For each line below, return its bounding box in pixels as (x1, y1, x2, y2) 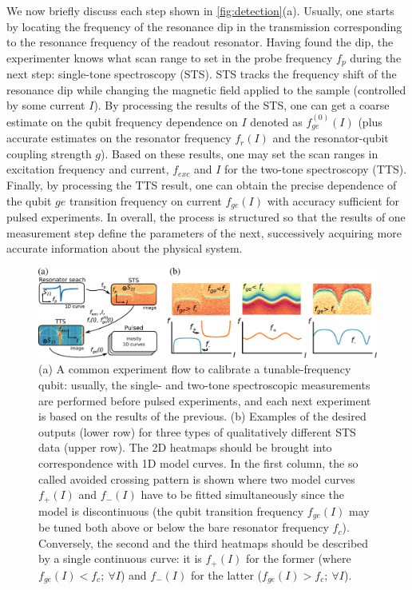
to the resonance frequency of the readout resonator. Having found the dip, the (6, 34, 394, 50)
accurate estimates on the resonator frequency (6, 130, 232, 146)
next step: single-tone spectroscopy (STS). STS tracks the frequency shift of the (6, 66, 397, 82)
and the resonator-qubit (272, 130, 389, 146)
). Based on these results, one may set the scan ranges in (101, 145, 378, 161)
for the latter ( (190, 566, 263, 583)
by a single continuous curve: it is (38, 550, 202, 567)
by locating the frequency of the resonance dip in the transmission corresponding (6, 18, 402, 34)
